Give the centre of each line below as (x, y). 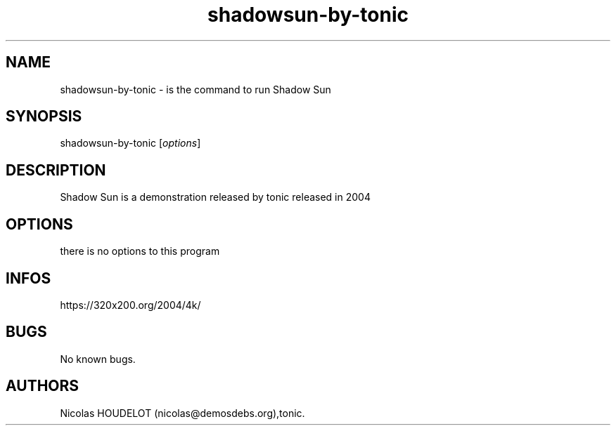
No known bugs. (98, 359)
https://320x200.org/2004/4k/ (130, 305)
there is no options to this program (140, 251)
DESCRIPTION (56, 170)
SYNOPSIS (44, 117)
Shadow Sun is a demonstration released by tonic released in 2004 (215, 197)
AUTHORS (43, 386)
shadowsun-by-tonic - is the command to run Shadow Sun (195, 89)
